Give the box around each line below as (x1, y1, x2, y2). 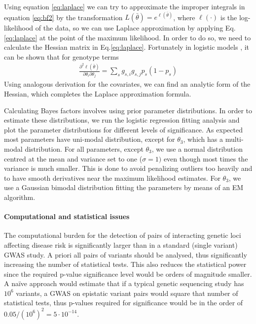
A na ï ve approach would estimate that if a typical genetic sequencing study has (4, 278, 244, 289)
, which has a (183, 134, 223, 144)
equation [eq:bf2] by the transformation (4, 12, 123, 22)
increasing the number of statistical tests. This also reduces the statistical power (4, 259, 247, 269)
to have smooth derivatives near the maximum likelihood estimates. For (4, 172, 220, 183)
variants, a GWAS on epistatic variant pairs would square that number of (16, 288, 238, 298)
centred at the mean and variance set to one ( (4, 153, 143, 163)
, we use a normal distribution (151, 143, 243, 154)
